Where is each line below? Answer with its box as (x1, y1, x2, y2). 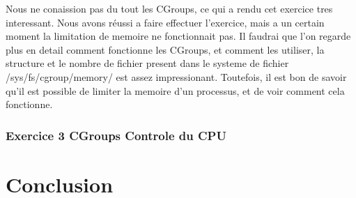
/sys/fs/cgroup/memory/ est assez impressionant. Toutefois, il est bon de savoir (6, 69, 347, 84)
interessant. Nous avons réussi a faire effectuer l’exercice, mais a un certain (6, 15, 325, 29)
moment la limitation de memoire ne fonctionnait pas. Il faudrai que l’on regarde (6, 29, 351, 43)
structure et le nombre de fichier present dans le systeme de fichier (6, 56, 289, 70)
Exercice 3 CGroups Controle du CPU (6, 126, 226, 144)
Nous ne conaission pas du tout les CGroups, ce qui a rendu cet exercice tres (6, 1, 333, 15)
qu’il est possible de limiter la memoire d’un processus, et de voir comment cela (6, 83, 345, 98)
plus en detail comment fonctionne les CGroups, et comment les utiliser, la (6, 42, 325, 56)
